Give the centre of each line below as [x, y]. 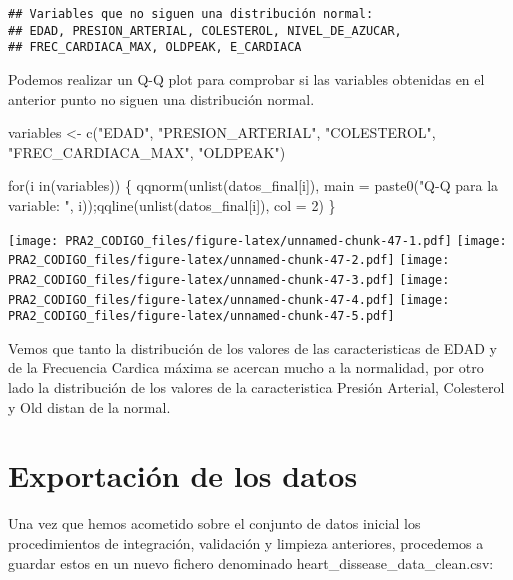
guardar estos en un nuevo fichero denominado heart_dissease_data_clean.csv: [251, 562]
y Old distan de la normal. [89, 406]
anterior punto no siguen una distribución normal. [161, 98]
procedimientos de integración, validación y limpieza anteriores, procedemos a [246, 542]
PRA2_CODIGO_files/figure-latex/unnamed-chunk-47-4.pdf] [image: [229, 299]
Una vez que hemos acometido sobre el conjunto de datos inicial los [214, 523]
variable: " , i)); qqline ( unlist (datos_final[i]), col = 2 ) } [172, 204]
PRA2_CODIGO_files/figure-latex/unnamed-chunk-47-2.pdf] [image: [229, 260]
